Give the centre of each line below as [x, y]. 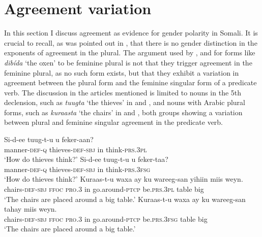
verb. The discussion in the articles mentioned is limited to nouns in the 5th [123, 92]
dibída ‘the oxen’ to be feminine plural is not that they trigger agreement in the [128, 62]
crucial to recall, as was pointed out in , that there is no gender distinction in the [131, 42]
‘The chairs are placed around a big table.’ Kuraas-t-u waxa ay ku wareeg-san [125, 199]
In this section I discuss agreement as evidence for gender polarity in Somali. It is [131, 33]
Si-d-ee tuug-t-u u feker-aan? [49, 139]
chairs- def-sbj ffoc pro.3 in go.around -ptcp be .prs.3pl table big [104, 189]
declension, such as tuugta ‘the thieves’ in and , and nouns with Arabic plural [125, 102]
